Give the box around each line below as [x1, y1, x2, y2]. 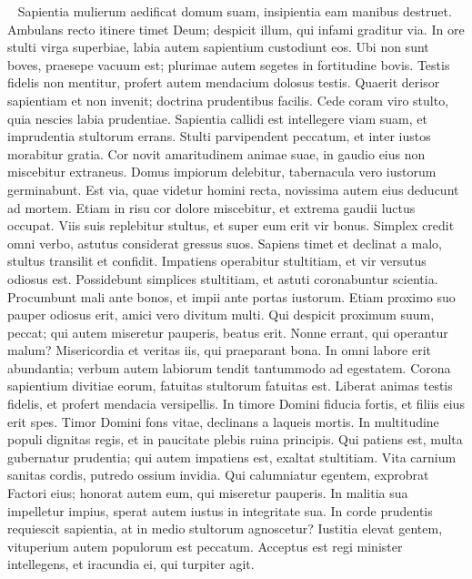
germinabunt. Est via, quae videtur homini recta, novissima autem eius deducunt [7, 179, 459, 198]
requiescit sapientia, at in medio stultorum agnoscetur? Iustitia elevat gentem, [7, 519, 443, 538]
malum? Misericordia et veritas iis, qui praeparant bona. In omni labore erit [7, 340, 432, 360]
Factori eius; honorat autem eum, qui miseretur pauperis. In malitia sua [7, 483, 408, 503]
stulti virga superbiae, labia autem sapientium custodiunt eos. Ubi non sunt [7, 37, 429, 56]
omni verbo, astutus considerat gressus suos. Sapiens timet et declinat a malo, [7, 233, 442, 252]
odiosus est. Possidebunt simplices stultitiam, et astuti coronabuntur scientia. [7, 269, 438, 288]
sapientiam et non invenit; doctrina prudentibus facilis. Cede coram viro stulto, [7, 90, 449, 109]
